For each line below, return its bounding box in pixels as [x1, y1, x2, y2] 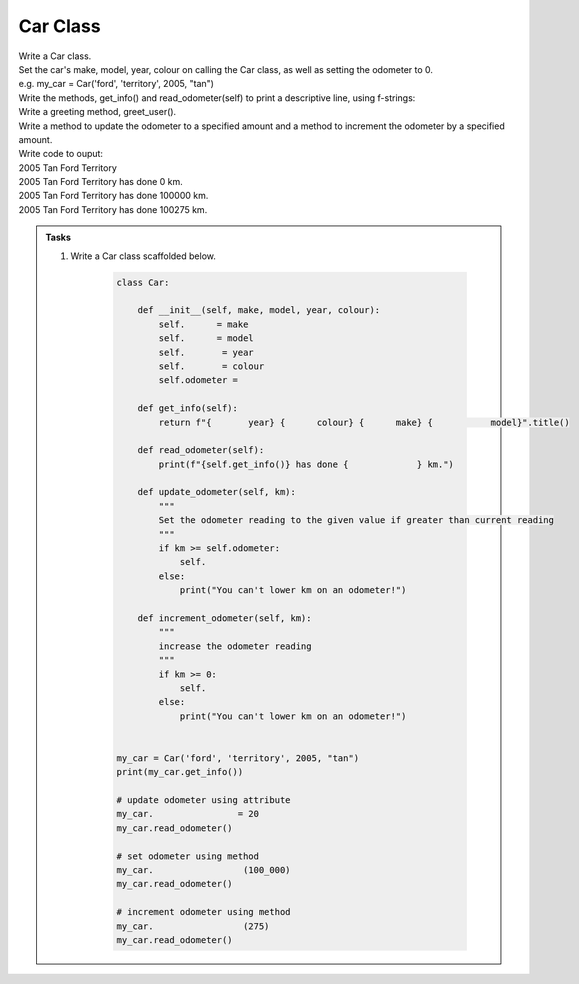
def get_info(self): [137, 403, 239, 414]
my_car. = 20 [116, 808, 260, 820]
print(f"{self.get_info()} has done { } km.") [158, 458, 455, 470]
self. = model [158, 333, 254, 344]
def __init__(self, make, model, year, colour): [137, 305, 381, 316]
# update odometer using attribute [116, 795, 291, 806]
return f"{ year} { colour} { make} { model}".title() [158, 416, 570, 428]
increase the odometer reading [158, 640, 312, 652]
